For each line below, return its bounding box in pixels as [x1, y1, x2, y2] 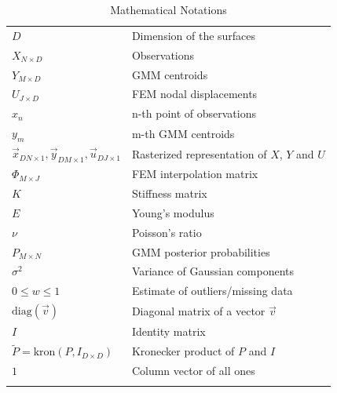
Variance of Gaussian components [131, 263, 294, 279]
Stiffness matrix [131, 185, 207, 201]
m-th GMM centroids [131, 125, 235, 141]
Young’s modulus [131, 204, 214, 220]
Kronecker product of [131, 343, 235, 359]
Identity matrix [131, 323, 206, 340]
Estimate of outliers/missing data [131, 282, 293, 299]
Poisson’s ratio [131, 224, 202, 240]
